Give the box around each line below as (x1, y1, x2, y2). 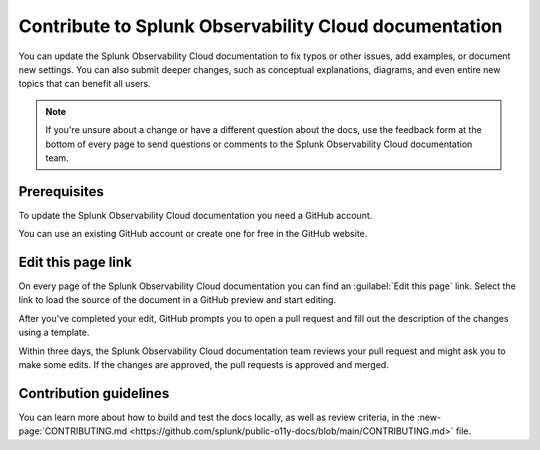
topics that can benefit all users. (18, 78, 151, 90)
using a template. (18, 326, 90, 339)
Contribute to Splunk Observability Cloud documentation (18, 15, 503, 37)
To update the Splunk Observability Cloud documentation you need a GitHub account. (18, 209, 373, 221)
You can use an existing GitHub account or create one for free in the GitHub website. (18, 228, 368, 240)
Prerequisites (18, 183, 104, 200)
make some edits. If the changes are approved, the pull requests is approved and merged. (18, 359, 389, 371)
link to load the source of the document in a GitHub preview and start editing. (18, 294, 337, 306)
